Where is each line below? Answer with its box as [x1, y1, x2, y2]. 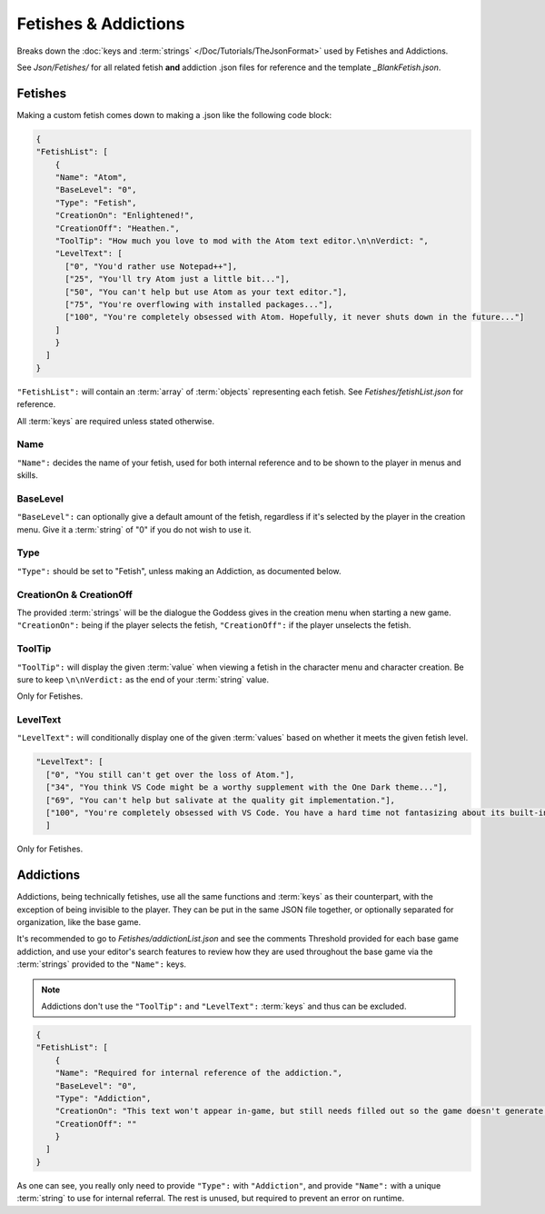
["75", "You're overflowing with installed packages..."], [64, 299, 333, 309]
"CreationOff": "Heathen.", [54, 223, 181, 234]
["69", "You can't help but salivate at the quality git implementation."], [45, 795, 395, 805]
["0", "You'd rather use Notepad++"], [64, 261, 238, 272]
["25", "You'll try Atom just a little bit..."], [64, 274, 291, 284]
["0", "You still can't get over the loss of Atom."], [45, 769, 295, 780]
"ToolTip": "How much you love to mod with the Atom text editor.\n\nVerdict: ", [54, 235, 429, 245]
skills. [16, 470, 38, 481]
